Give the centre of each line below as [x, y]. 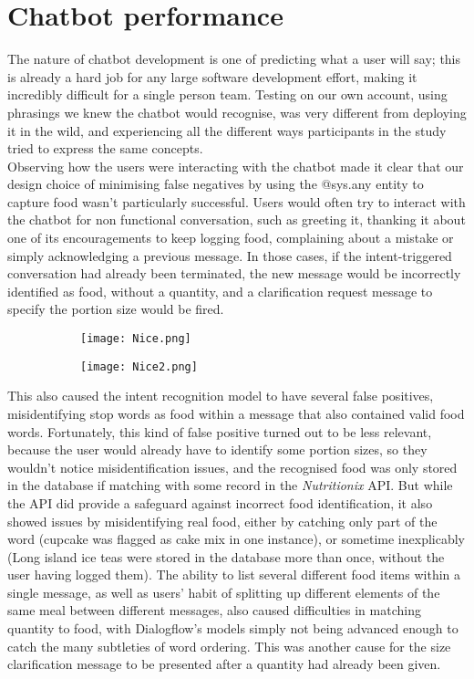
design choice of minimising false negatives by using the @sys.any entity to [216, 184]
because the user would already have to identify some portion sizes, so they [217, 449]
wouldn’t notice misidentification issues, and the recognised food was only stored [232, 467]
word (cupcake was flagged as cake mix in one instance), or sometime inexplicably [236, 539]
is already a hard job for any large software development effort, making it [212, 76]
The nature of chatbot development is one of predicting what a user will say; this [234, 59]
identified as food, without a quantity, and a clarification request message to [220, 291]
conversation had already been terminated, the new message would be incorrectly [234, 273]
